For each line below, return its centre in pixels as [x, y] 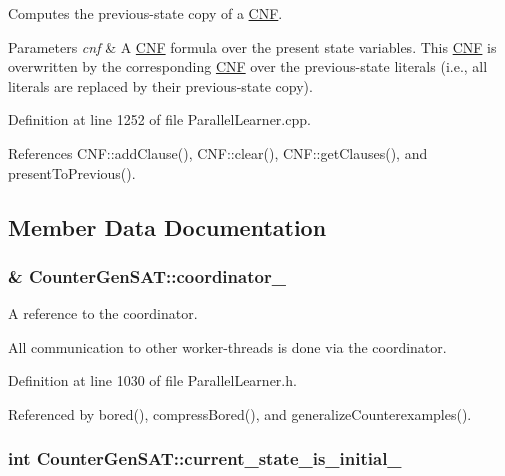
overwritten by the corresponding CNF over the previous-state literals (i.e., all [248, 66]
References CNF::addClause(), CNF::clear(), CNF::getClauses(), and [218, 152]
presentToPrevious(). [72, 172]
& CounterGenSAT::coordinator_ [147, 275]
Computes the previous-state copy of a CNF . [145, 13]
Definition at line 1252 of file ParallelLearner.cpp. [159, 119]
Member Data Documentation [167, 226]
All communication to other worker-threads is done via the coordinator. [227, 346]
